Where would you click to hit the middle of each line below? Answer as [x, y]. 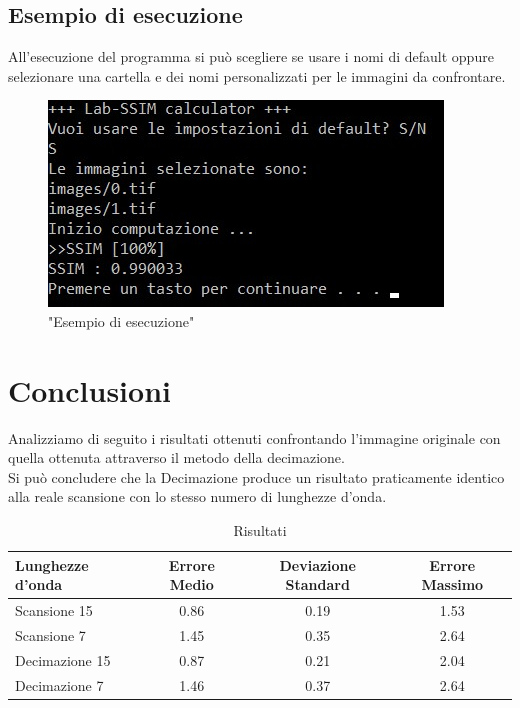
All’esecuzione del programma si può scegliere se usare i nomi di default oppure [251, 56]
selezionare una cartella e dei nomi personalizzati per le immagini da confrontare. [257, 75]
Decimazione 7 [59, 684]
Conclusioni [89, 389]
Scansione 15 [54, 610]
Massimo [452, 584]
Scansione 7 [50, 634]
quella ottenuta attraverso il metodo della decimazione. [176, 457]
